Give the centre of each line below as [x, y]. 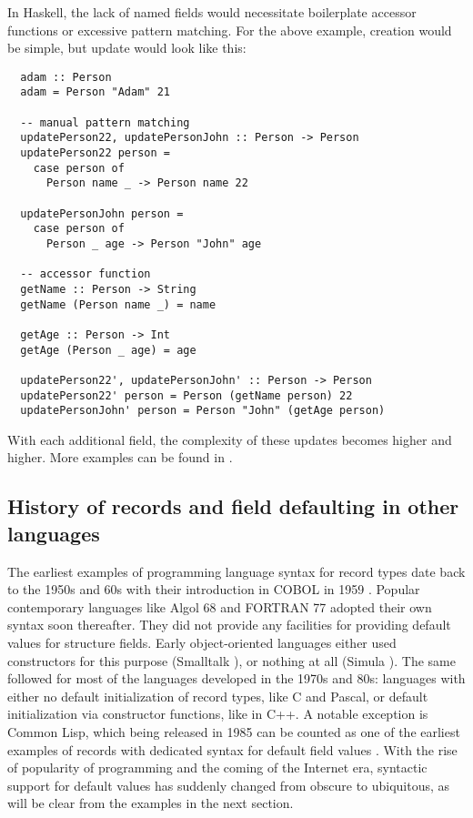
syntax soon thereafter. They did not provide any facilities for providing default [229, 625]
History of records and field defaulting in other [233, 506]
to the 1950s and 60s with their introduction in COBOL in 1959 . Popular [214, 589]
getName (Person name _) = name [118, 304]
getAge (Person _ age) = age [108, 350]
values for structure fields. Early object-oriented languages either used [202, 643]
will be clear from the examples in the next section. [151, 803]
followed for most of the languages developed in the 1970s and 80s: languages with [236, 678]
